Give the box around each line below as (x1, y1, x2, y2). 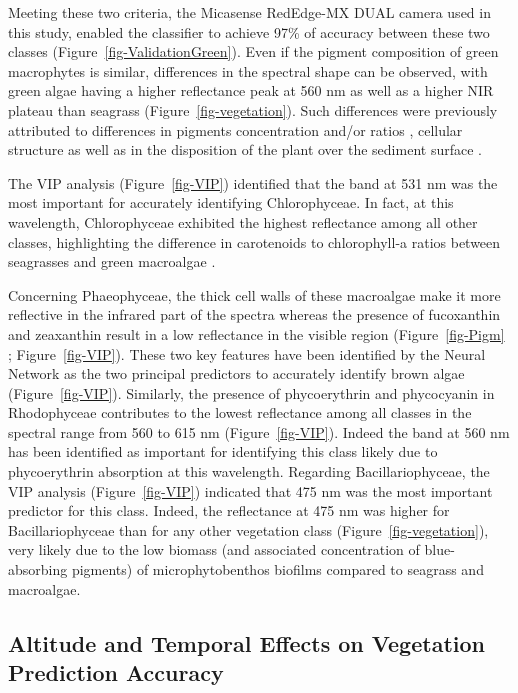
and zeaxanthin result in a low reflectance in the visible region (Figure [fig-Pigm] (8, 323, 505, 344)
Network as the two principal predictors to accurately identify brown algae (8, 363, 465, 384)
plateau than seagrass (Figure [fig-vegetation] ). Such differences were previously (8, 99, 498, 120)
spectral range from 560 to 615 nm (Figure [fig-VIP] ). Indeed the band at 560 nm (8, 421, 510, 442)
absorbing (8, 559, 68, 580)
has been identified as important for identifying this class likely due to (8, 441, 438, 462)
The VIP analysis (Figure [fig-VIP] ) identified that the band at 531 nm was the (8, 172, 498, 193)
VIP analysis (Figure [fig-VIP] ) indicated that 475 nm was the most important (8, 480, 493, 501)
